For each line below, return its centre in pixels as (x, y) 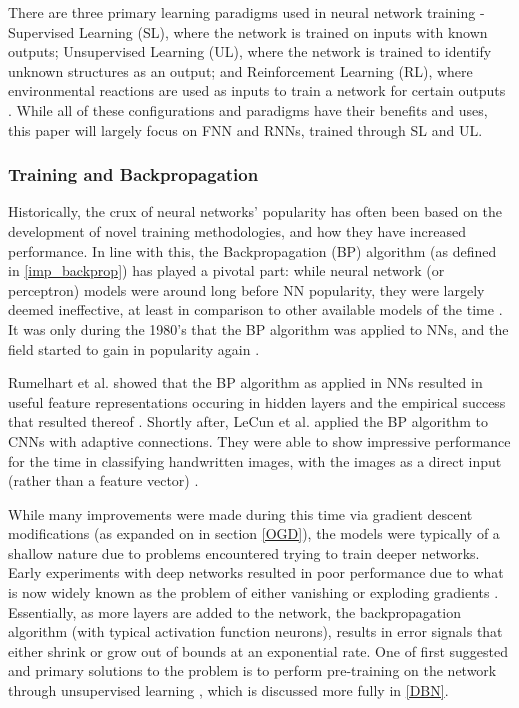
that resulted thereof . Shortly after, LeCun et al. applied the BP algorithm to (248, 421)
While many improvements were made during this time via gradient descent (240, 513)
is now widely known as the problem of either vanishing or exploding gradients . (253, 592)
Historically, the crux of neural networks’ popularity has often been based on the (255, 211)
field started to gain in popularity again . (134, 348)
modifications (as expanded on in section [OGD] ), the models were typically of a (254, 533)
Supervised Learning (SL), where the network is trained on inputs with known (248, 31)
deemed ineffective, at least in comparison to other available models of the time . (255, 309)
